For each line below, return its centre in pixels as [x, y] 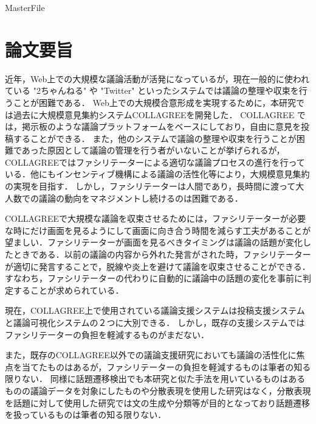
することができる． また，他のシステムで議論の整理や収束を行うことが [155, 138]
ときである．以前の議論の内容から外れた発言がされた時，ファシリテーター [162, 254]
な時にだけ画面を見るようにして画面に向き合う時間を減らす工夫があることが [158, 230]
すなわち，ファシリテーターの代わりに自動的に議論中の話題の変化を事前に [154, 278]
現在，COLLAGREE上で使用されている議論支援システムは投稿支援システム [155, 310]
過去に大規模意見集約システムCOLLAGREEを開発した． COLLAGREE [154, 114]
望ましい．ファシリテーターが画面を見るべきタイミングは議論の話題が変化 [154, 242]
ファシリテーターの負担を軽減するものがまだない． [107, 334]
